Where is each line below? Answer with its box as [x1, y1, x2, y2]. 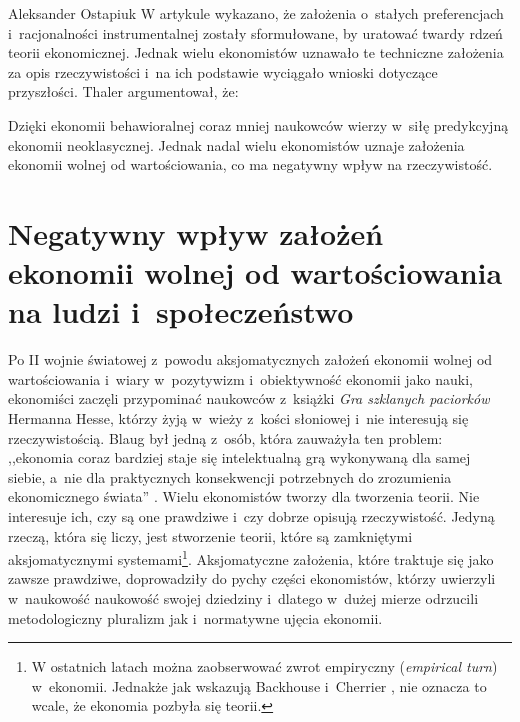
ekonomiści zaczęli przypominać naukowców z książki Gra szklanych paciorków [8, 388, 490, 409]
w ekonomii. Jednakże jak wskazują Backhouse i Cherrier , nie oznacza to [31, 675, 487, 696]
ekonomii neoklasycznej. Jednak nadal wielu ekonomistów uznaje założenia [8, 134, 465, 155]
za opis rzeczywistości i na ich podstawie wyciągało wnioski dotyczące [8, 61, 438, 82]
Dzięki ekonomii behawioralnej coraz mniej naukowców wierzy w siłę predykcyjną [8, 114, 509, 135]
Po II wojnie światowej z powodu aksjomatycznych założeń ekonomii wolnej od [8, 349, 493, 370]
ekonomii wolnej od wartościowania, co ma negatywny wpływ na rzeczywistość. [8, 154, 493, 175]
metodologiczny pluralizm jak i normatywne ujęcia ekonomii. [8, 607, 383, 628]
